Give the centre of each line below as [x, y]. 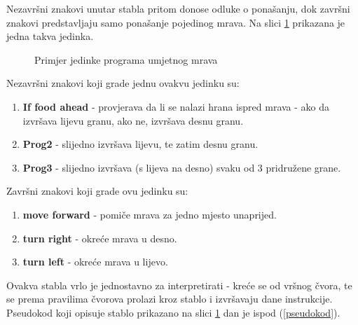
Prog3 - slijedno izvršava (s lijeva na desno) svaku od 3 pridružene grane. [182, 167]
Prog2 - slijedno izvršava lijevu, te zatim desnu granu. [140, 144]
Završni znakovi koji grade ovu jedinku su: [97, 191]
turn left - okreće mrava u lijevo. [95, 262]
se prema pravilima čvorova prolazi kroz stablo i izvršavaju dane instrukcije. [170, 299]
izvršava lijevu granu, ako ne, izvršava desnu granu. [133, 120]
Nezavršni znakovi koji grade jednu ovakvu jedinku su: [123, 83]
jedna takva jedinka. [50, 36]
